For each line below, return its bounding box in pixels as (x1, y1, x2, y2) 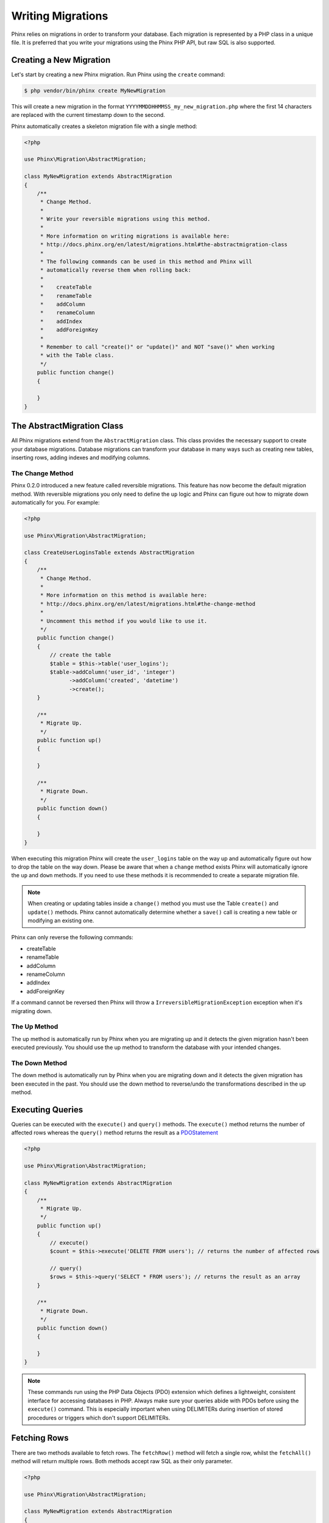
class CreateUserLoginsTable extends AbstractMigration (24, 549, 195, 556)
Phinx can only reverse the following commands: (11, 934, 133, 941)
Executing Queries (11, 1104, 83, 1115)
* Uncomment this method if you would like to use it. (40, 617, 208, 624)
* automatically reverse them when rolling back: (40, 267, 191, 274)
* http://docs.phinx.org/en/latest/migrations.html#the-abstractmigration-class (40, 241, 288, 248)
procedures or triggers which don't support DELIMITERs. (27, 1414, 171, 1421)
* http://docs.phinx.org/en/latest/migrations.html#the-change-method (40, 600, 256, 607)
